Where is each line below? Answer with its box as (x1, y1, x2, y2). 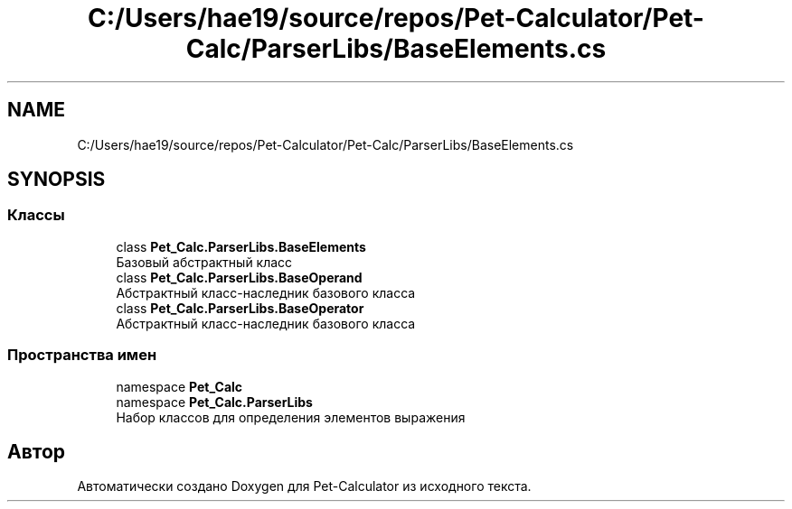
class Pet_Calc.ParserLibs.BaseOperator (116, 300, 364, 316)
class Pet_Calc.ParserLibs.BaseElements (116, 238, 366, 255)
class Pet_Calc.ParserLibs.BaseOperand (116, 269, 363, 285)
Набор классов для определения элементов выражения (116, 409, 466, 425)
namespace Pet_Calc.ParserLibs (116, 393, 313, 410)
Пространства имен (7, 346, 157, 365)
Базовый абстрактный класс (116, 254, 293, 270)
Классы (7, 206, 65, 225)
